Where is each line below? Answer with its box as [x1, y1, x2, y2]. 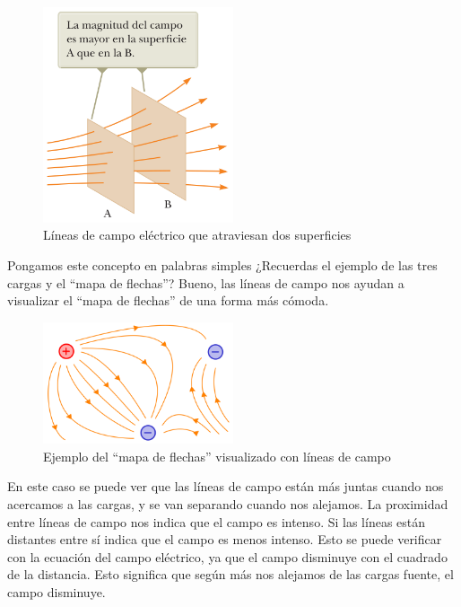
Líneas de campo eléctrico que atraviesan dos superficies [43, 225, 352, 244]
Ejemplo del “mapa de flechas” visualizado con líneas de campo [43, 446, 391, 465]
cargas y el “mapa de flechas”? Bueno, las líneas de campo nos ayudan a [7, 273, 404, 292]
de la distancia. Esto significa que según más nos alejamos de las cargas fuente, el [7, 565, 454, 584]
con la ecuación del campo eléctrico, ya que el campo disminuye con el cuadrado [7, 547, 448, 566]
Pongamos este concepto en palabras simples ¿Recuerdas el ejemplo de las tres [7, 255, 438, 274]
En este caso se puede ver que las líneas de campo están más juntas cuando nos [7, 477, 444, 496]
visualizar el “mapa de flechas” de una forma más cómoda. [7, 291, 329, 310]
